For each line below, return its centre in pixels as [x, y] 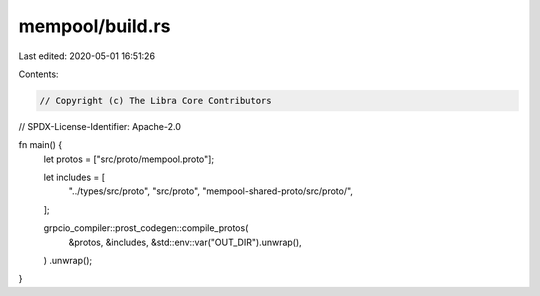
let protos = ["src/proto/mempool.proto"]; [129, 159]
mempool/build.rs [94, 26]
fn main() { [40, 145]
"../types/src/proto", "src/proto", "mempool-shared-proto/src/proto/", [211, 191]
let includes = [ [74, 177]
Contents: [38, 74]
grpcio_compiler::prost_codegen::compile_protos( [146, 228]
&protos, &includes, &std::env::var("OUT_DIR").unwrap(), [185, 242]
